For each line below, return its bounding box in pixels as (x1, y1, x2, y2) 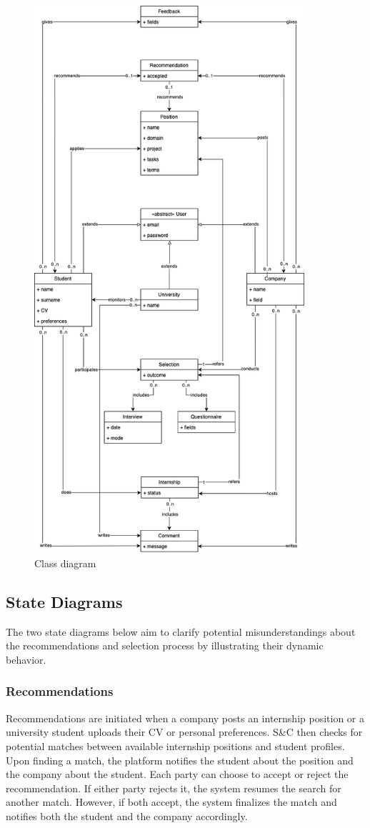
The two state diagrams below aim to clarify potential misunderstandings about (6, 624, 356, 639)
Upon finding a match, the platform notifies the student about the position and (6, 752, 354, 767)
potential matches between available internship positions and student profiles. (6, 738, 345, 753)
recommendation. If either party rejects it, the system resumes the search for (6, 780, 341, 795)
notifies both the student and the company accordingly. (6, 808, 248, 823)
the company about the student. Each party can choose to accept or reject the (6, 767, 349, 782)
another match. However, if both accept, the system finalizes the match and (6, 794, 337, 809)
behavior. (6, 652, 46, 667)
